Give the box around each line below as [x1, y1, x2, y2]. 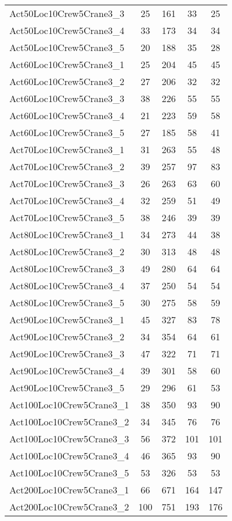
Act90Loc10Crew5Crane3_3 [9, 347, 124, 360]
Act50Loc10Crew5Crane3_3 [9, 6, 124, 20]
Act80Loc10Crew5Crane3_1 [9, 228, 124, 241]
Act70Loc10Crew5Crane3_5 [9, 211, 124, 224]
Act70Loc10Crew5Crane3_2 [9, 160, 124, 173]
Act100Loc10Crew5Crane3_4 [9, 449, 129, 462]
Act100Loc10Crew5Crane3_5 [9, 466, 129, 479]
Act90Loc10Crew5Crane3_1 [9, 313, 124, 326]
